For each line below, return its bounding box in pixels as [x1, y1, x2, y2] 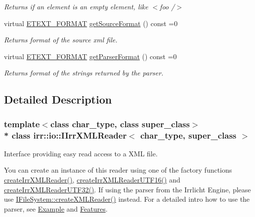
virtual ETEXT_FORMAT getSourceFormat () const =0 [4, 18, 178, 28]
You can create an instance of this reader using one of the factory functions [4, 165, 232, 175]
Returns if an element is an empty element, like [4, 1, 148, 11]
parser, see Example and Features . [4, 203, 108, 214]
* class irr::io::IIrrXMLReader [4, 129, 127, 141]
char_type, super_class [140, 129, 237, 141]
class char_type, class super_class [50, 117, 190, 130]
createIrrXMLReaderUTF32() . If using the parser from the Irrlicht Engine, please [4, 184, 251, 194]
